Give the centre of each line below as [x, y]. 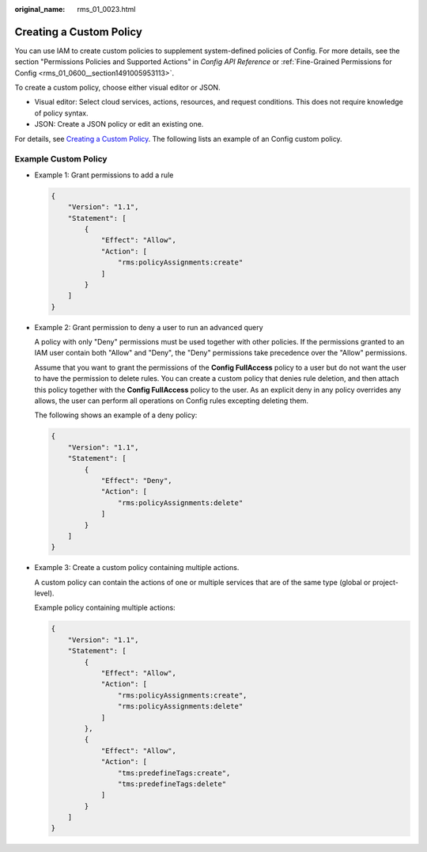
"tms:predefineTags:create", [174, 773]
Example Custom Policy [61, 159]
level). [44, 593]
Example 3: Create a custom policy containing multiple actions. [137, 568]
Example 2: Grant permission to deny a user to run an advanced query [149, 327]
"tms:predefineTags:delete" [172, 784]
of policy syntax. [61, 113]
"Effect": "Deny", [137, 480]
